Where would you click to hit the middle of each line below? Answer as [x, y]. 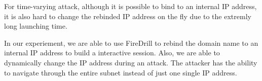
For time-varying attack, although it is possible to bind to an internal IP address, [130, 6]
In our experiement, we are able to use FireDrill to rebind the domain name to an [131, 43]
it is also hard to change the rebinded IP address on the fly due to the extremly [128, 16]
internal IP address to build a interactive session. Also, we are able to [112, 53]
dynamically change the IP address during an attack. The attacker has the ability [131, 62]
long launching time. [36, 26]
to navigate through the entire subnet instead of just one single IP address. [121, 72]
